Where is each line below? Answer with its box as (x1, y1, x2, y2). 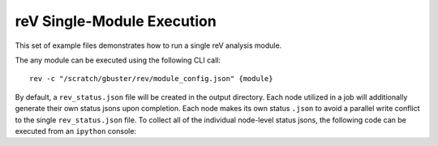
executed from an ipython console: (15, 126, 137, 135)
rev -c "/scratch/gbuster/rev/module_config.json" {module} (29, 74, 273, 84)
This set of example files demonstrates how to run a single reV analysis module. (15, 41, 282, 50)
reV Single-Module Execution (15, 12, 217, 30)
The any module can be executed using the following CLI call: (15, 55, 221, 65)
